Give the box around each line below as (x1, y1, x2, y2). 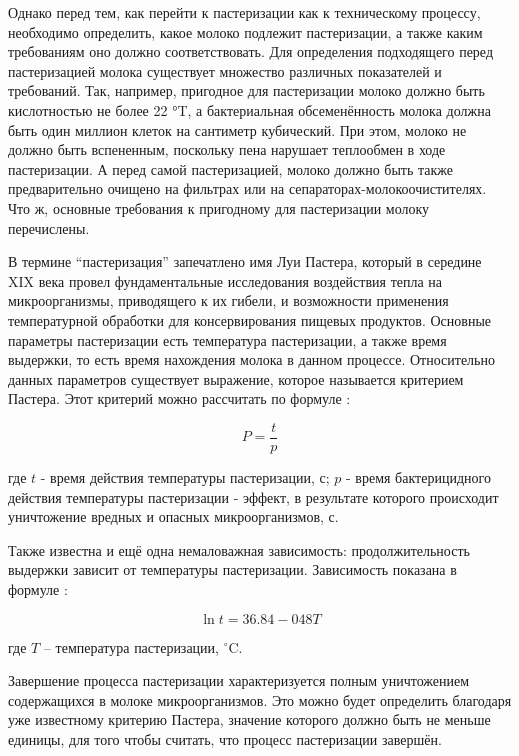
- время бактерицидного (346, 466, 491, 487)
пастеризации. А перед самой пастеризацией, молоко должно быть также (8, 158, 454, 179)
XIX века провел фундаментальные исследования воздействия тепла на (8, 270, 443, 291)
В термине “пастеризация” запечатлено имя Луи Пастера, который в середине (8, 251, 482, 272)
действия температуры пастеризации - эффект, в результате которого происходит (8, 486, 499, 507)
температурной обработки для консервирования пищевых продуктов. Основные (8, 309, 492, 330)
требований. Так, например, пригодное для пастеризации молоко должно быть (8, 80, 485, 101)
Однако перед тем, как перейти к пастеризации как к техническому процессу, (8, 2, 481, 22)
